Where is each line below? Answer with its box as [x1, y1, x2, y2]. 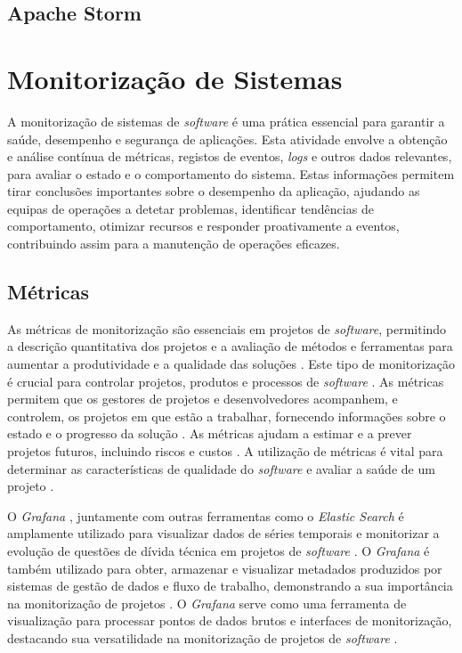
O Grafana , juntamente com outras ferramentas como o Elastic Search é [7, 506, 404, 525]
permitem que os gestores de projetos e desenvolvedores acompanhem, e [7, 389, 398, 408]
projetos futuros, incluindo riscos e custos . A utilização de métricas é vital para [7, 442, 443, 461]
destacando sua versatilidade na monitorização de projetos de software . [7, 628, 398, 647]
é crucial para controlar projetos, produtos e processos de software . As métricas [7, 371, 444, 390]
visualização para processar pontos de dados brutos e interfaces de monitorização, [7, 611, 452, 630]
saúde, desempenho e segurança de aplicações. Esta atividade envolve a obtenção [7, 129, 448, 148]
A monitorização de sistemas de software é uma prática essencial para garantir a [7, 111, 445, 130]
